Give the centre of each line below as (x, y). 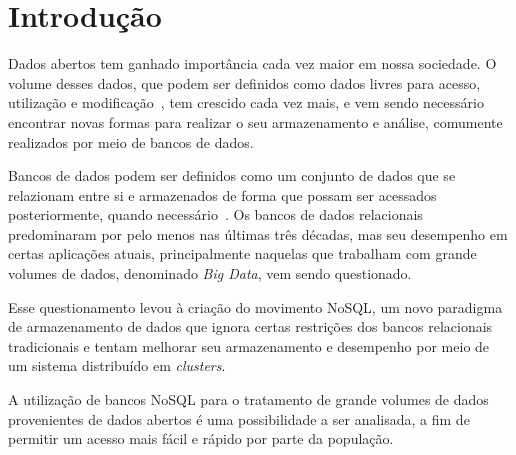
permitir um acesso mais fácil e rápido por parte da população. (201, 438)
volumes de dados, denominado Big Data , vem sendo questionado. (210, 273)
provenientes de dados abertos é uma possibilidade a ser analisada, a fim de (239, 418)
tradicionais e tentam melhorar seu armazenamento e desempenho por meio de (249, 345)
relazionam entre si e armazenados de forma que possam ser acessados (222, 194)
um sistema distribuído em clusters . (117, 365)
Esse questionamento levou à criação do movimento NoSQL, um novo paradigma (255, 306)
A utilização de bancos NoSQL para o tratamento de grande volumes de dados (248, 399)
